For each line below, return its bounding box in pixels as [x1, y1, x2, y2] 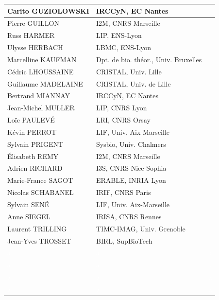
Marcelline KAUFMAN [7, 54, 77, 64]
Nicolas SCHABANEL [7, 187, 74, 197]
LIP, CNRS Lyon [96, 103, 147, 113]
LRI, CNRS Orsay [96, 115, 151, 125]
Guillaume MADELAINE [7, 78, 83, 88]
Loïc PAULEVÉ [7, 115, 55, 125]
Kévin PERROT [7, 126, 57, 137]
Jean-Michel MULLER [7, 103, 75, 113]
